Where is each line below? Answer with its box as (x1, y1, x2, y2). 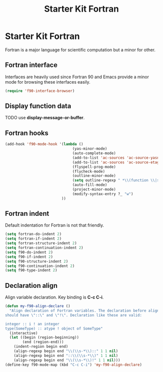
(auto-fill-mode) (72, 182, 108, 188)
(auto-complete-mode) (72, 151, 116, 156)
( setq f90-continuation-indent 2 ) (5, 264, 75, 268)
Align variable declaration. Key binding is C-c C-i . (5, 294, 104, 300)
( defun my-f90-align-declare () (5, 304, 70, 309)
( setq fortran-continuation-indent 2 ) (5, 246, 83, 250)
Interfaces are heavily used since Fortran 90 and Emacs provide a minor (5, 74, 149, 80)
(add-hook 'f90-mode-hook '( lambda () (5, 142, 83, 147)
